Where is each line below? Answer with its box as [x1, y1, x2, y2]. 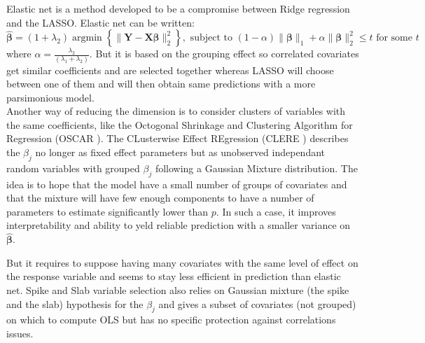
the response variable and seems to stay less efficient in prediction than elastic [6, 269, 341, 283]
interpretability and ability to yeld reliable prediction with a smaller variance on [6, 218, 351, 232]
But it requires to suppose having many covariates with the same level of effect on [6, 255, 358, 269]
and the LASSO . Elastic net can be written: [6, 15, 195, 29]
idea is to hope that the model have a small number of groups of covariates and [6, 176, 347, 191]
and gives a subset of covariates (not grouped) [158, 296, 356, 311]
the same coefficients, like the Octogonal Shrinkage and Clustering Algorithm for [6, 117, 353, 132]
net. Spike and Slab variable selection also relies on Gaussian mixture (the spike [6, 283, 349, 297]
